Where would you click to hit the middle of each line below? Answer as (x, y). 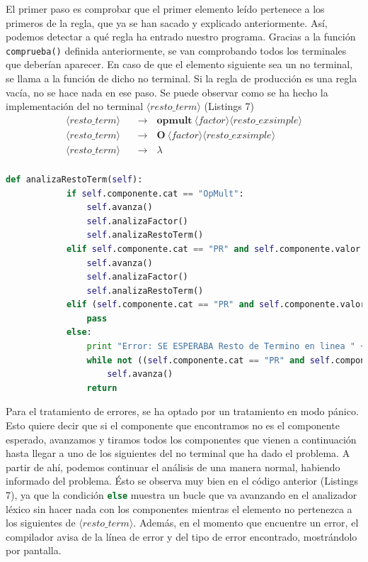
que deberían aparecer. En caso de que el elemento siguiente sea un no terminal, (179, 64)
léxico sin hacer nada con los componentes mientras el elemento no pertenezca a (179, 508)
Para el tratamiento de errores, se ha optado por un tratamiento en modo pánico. (182, 411)
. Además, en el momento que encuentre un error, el (246, 523)
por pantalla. (34, 550)
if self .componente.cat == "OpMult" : (155, 193)
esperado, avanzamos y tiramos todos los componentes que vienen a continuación (181, 439)
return (102, 388)
